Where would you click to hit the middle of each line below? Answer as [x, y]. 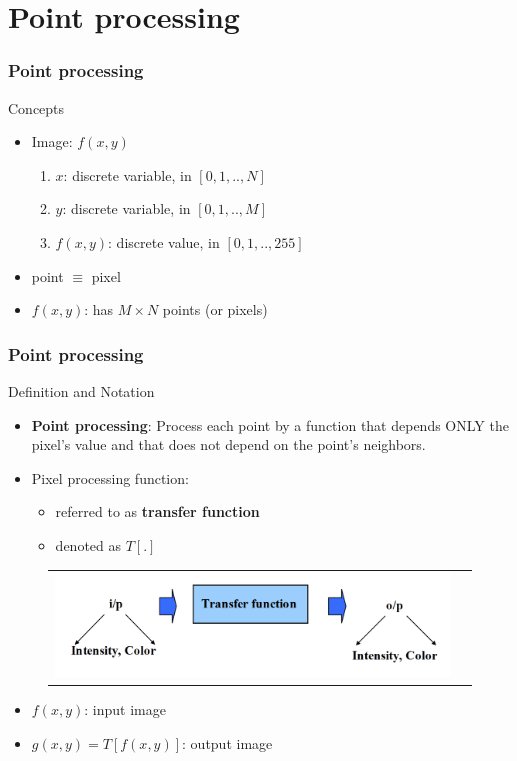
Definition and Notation [81, 390]
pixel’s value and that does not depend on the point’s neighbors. [228, 444]
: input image [125, 709]
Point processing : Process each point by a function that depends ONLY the [270, 424]
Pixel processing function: [110, 477]
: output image [227, 742]
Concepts [36, 107]
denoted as [88, 544]
